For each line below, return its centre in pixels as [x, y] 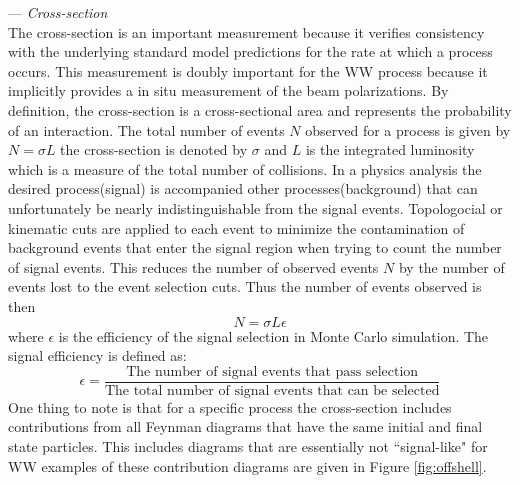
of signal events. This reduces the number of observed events [193, 266]
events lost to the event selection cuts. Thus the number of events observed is [245, 286]
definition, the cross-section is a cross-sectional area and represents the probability [260, 109]
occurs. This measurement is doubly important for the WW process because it [248, 70]
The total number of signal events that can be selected [272, 390]
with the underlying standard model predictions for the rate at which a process [250, 51]
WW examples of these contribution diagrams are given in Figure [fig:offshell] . [247, 465]
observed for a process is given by [408, 129]
